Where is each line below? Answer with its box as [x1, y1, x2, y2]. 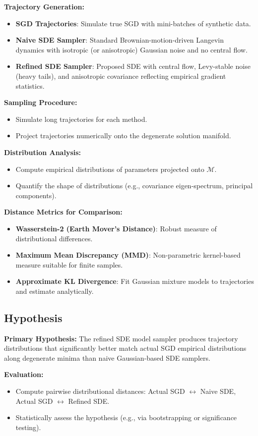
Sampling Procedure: [4, 97, 77, 108]
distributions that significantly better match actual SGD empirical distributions [4, 343, 247, 353]
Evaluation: [4, 369, 44, 380]
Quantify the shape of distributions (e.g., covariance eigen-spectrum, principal [15, 180, 253, 191]
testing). [15, 422, 41, 432]
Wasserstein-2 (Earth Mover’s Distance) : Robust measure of [15, 223, 217, 233]
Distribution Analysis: [4, 147, 81, 157]
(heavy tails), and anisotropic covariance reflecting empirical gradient [15, 70, 226, 81]
